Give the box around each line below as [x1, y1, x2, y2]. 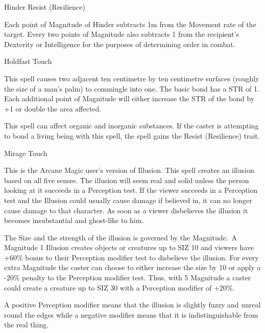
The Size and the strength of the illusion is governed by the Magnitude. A [4, 232, 237, 242]
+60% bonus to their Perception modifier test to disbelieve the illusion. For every [4, 252, 259, 262]
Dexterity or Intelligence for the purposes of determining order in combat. [4, 38, 235, 49]
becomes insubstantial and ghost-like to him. [4, 215, 144, 226]
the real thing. [4, 319, 49, 330]
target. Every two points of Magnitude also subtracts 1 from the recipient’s [4, 29, 239, 39]
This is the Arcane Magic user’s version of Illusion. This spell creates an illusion [4, 165, 254, 175]
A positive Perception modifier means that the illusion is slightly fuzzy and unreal [4, 299, 261, 310]
